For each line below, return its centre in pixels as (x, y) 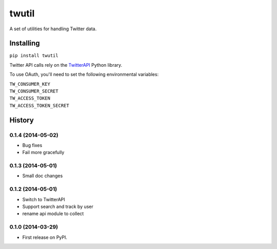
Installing (25, 43)
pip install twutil (34, 56)
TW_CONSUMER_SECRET (34, 91)
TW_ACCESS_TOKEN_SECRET (39, 106)
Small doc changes (43, 176)
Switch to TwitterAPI (44, 199)
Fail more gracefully (43, 152)
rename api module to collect (53, 214)
